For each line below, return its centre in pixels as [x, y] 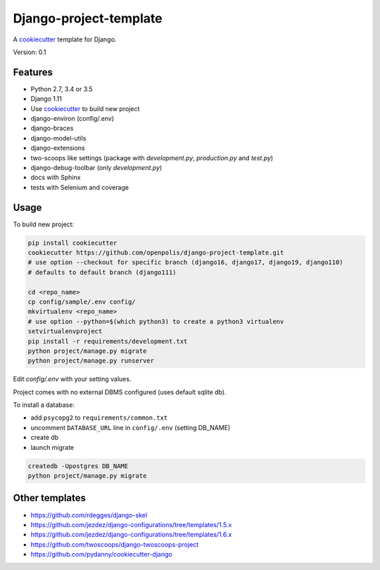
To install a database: [44, 405]
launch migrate [52, 447]
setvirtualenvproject [65, 331]
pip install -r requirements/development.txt [108, 341]
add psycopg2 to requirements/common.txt [99, 417]
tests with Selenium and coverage [80, 187]
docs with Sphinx [56, 177]
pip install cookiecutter [72, 243]
